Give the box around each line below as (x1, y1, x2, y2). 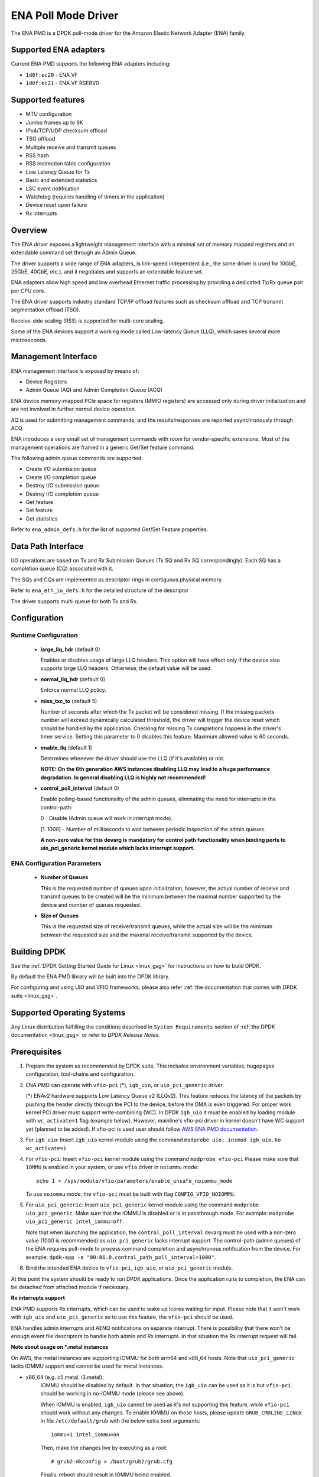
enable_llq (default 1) (40, 744, 93, 751)
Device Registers (25, 378, 67, 385)
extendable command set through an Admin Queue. (11, 249, 137, 256)
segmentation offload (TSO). (11, 306, 81, 313)
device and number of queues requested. (40, 901, 142, 908)
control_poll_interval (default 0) (40, 785, 119, 792)
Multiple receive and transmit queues (25, 144, 116, 151)
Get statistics (25, 515, 58, 522)
